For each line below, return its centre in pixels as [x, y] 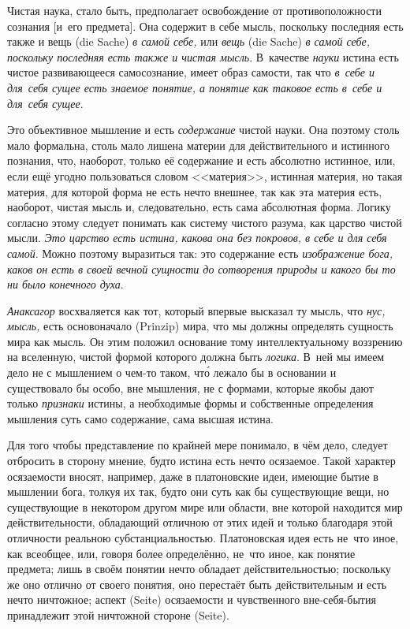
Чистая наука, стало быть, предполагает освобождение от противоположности [194, 10]
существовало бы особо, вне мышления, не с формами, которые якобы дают [190, 387]
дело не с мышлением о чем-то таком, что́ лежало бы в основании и [172, 372]
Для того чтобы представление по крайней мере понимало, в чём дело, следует [198, 445]
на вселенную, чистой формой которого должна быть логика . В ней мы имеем [196, 357]
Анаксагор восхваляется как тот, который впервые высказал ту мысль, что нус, [196, 310]
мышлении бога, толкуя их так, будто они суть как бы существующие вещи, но [198, 491]
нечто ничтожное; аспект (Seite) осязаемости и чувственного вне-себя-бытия [192, 599]
